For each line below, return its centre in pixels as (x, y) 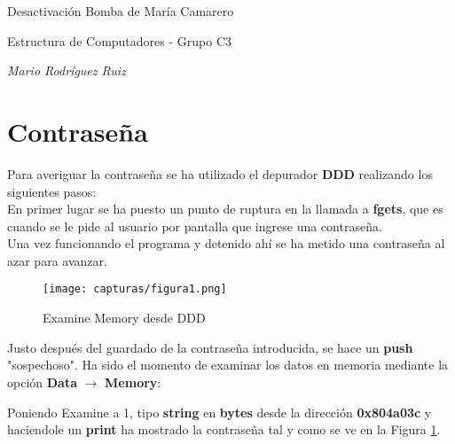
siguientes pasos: (52, 191)
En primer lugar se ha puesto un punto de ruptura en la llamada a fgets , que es (225, 209)
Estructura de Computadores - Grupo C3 (120, 40)
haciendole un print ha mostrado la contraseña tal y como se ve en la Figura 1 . (224, 429)
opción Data (42, 382)
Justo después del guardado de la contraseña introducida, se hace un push (210, 347)
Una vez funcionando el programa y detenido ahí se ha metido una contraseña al (226, 243)
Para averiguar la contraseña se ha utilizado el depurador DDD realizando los (220, 173)
